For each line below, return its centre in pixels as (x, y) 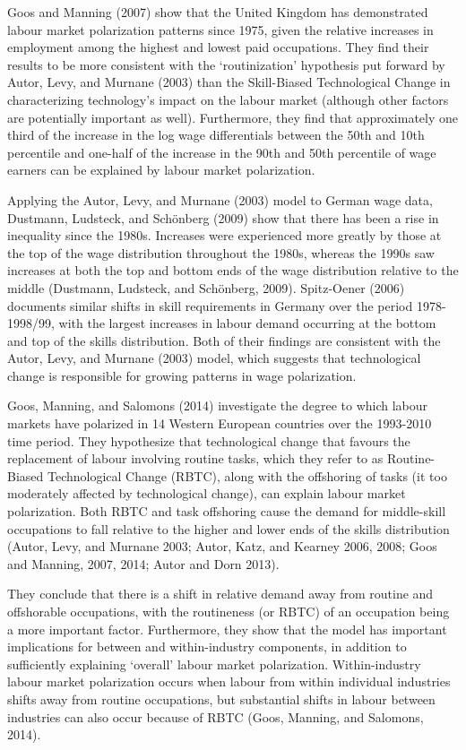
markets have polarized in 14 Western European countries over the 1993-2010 (220, 423)
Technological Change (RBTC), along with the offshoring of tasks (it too (247, 475)
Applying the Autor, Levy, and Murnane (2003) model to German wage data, (220, 199)
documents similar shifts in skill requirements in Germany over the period (210, 305)
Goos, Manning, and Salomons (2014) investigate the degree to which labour (218, 405)
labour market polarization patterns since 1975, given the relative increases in (220, 29)
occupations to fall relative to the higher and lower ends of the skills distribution (229, 528)
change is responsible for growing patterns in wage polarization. (182, 375)
